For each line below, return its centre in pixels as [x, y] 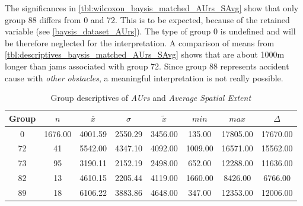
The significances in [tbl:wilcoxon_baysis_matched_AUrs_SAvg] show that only [152, 8]
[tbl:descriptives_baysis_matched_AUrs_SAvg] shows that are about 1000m [145, 54]
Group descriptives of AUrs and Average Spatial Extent [151, 98]
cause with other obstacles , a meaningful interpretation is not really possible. [144, 77]
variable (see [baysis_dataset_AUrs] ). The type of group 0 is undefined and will [150, 31]
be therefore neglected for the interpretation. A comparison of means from [140, 42]
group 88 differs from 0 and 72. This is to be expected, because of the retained [147, 19]
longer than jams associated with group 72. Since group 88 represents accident [147, 66]
